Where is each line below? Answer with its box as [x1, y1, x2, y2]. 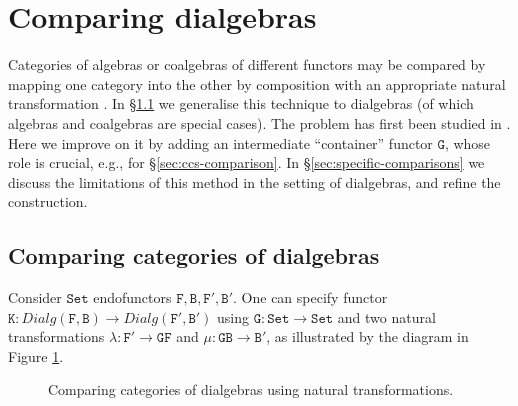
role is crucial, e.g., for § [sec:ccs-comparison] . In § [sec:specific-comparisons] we [8, 152, 485, 173]
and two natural [337, 306, 436, 327]
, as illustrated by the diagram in [266, 326, 469, 347]
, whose [444, 132, 491, 153]
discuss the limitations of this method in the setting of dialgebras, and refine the [8, 171, 501, 192]
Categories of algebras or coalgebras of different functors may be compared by [8, 54, 486, 75]
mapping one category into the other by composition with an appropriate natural [8, 73, 506, 94]
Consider [8, 287, 62, 308]
